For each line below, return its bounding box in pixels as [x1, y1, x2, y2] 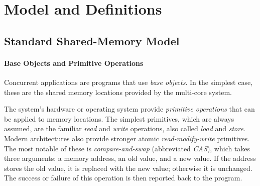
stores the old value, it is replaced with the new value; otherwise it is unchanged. [4, 162, 252, 173]
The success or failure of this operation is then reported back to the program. [4, 172, 242, 183]
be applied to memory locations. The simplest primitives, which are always [4, 113, 234, 124]
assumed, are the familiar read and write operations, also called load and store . [4, 123, 245, 134]
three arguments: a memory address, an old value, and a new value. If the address [4, 153, 256, 163]
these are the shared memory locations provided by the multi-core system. [4, 86, 232, 97]
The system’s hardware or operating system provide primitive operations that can [4, 104, 255, 114]
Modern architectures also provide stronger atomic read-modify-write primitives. [4, 133, 250, 143]
